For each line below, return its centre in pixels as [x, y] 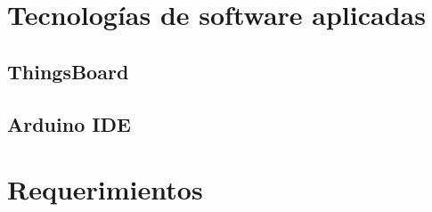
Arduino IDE [69, 123]
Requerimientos [105, 189]
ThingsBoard [68, 71]
